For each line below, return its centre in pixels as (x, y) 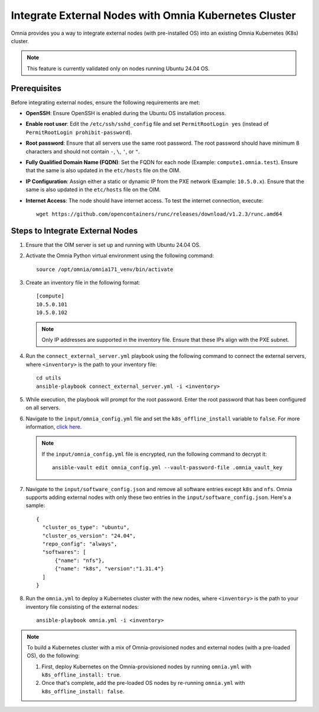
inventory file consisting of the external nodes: (82, 607)
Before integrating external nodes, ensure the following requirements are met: (105, 102)
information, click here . (54, 427)
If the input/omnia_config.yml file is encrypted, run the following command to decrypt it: (154, 454)
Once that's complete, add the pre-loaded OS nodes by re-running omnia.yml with (143, 683)
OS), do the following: (53, 656)
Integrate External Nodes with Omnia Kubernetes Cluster (154, 15)
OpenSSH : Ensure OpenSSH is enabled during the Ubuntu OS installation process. (126, 113)
